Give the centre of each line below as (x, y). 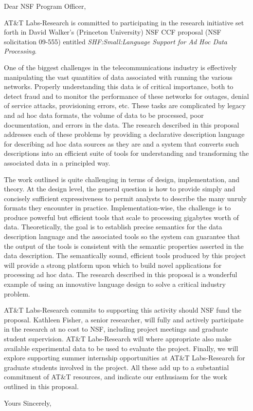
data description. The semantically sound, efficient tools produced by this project (125, 255)
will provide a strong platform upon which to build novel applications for (113, 265)
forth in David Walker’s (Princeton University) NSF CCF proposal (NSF (113, 32)
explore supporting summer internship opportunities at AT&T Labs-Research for (125, 358)
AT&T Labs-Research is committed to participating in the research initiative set (124, 22)
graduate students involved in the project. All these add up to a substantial (117, 367)
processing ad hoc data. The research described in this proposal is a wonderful (121, 274)
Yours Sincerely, (28, 402)
